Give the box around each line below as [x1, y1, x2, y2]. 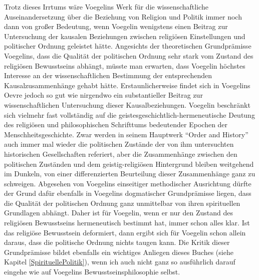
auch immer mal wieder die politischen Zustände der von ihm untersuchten [4, 139, 234, 149]
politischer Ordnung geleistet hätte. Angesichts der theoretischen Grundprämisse [4, 41, 251, 51]
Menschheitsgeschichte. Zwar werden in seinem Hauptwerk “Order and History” [4, 129, 248, 139]
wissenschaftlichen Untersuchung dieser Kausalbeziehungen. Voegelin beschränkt [4, 99, 250, 110]
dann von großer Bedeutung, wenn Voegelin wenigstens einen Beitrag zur [4, 21, 228, 32]
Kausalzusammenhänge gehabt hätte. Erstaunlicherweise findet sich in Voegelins [4, 80, 250, 90]
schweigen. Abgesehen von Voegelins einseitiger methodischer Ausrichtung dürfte [4, 178, 251, 188]
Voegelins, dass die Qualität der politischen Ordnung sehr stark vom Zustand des [4, 50, 253, 61]
